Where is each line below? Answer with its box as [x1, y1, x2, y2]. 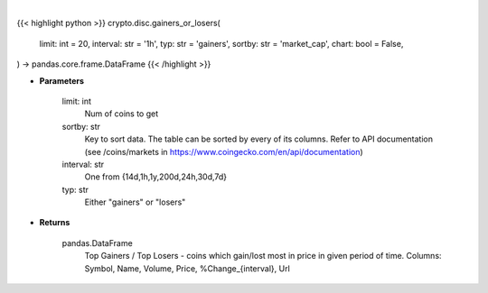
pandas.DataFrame [61, 237, 133, 248]
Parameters [39, 75, 85, 86]
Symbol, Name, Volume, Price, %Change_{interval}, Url [84, 262, 291, 274]
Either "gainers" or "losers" [84, 197, 186, 207]
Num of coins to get [84, 108, 159, 119]
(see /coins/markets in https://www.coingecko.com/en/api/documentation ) [84, 146, 363, 157]
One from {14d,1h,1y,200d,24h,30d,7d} [84, 171, 228, 182]
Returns [39, 217, 70, 228]
